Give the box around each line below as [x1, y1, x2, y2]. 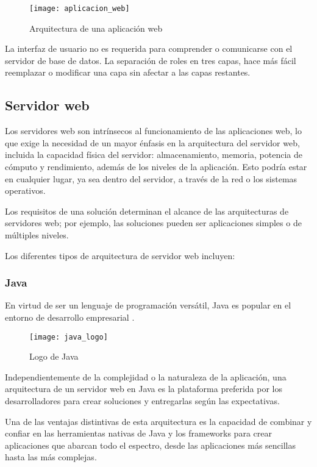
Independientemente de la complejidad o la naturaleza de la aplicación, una [5, 370, 287, 383]
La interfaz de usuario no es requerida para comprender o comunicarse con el [5, 42, 293, 55]
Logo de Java [29, 350, 79, 363]
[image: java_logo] [29, 332, 108, 341]
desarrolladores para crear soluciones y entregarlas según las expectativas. [5, 394, 280, 407]
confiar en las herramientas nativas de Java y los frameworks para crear [5, 427, 272, 440]
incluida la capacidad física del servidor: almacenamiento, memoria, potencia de [5, 148, 302, 161]
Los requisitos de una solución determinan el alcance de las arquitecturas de [5, 204, 289, 217]
